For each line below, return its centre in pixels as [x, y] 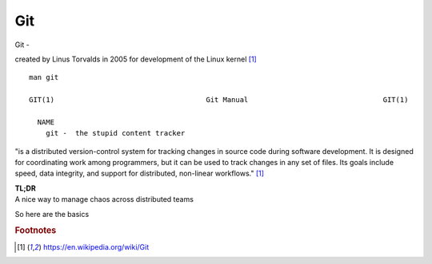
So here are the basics [52, 214]
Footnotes [36, 231]
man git [44, 77]
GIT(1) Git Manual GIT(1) [219, 100]
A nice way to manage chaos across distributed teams [104, 199]
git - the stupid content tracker [115, 133]
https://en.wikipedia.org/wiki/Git [96, 246]
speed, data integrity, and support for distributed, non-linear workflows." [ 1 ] [139, 173]
